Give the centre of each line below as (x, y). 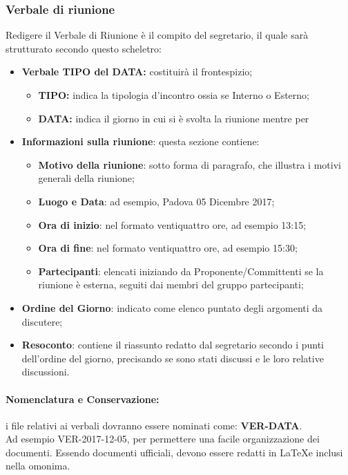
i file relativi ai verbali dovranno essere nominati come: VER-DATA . (154, 425)
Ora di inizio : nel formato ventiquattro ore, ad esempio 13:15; (172, 224)
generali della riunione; (86, 178)
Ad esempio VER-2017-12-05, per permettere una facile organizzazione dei (163, 439)
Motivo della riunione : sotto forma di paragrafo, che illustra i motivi (190, 164)
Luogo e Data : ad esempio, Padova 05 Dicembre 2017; (156, 201)
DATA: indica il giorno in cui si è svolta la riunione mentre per (174, 118)
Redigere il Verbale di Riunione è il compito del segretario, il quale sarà (157, 35)
